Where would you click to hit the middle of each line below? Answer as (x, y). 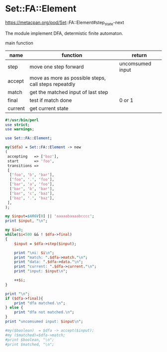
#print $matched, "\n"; (30, 344)
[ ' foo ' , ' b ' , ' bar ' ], (32, 175)
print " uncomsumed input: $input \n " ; (44, 322)
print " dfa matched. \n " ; (40, 303)
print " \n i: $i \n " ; (34, 253)
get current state (49, 108)
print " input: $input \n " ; (41, 271)
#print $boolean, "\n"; (30, 340)
